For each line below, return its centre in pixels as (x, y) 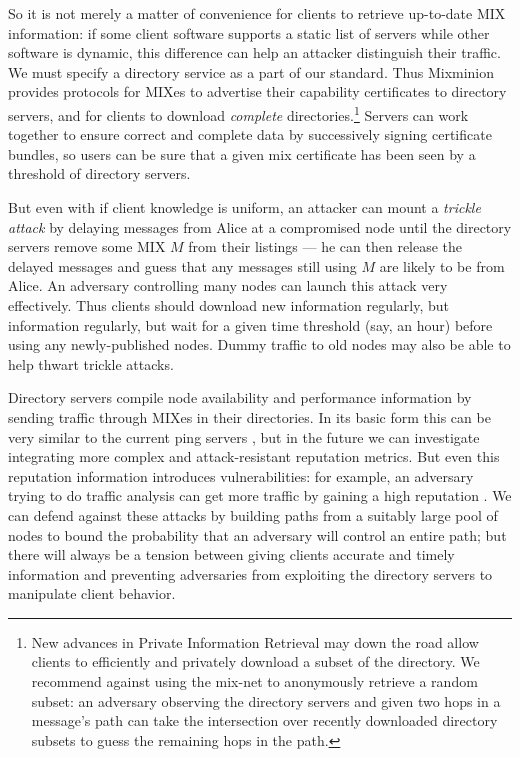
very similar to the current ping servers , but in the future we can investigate (244, 436)
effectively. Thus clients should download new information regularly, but (228, 304)
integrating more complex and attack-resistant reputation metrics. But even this (254, 456)
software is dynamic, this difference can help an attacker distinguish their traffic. (254, 52)
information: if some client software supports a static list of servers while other (249, 32)
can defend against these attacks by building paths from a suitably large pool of (253, 514)
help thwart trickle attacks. (91, 363)
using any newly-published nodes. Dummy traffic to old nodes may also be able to (259, 344)
